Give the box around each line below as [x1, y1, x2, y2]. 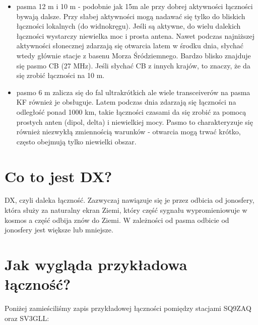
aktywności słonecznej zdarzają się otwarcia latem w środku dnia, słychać [16, 40, 243, 51]
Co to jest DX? [5, 166, 112, 186]
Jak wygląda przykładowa [5, 254, 187, 274]
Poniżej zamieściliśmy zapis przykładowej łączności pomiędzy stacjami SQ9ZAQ [5, 303, 251, 313]
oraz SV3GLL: [5, 312, 49, 323]
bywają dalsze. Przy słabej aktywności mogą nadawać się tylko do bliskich [16, 11, 245, 21]
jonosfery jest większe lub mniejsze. [5, 224, 113, 235]
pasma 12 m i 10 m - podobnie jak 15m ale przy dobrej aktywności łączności [16, 1, 253, 11]
